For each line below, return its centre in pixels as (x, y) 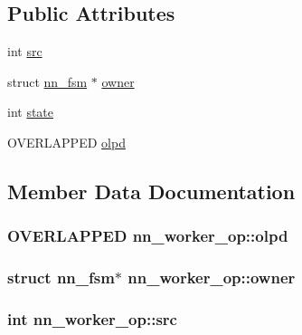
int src (25, 51)
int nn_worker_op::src (92, 318)
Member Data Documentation (151, 191)
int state (31, 112)
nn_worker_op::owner (212, 278)
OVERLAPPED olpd (66, 142)
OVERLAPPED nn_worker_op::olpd (148, 236)
